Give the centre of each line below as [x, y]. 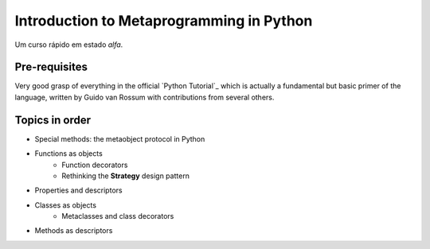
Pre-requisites [51, 67]
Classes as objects [66, 205]
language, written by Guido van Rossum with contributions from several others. [145, 97]
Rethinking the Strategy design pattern [126, 176]
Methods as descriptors [74, 231]
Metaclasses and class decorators [118, 216]
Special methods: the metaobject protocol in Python [120, 138]
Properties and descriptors [78, 190]
